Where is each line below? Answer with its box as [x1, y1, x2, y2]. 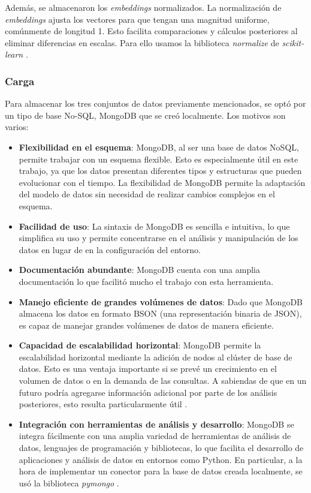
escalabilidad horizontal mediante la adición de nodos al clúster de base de [19, 350, 292, 363]
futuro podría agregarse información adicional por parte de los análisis [19, 386, 277, 398]
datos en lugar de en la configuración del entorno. [19, 243, 201, 255]
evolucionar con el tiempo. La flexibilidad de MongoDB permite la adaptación [19, 176, 306, 188]
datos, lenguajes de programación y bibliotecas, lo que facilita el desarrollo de [19, 441, 304, 454]
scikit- [282, 36, 304, 49]
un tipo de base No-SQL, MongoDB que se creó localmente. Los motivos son [5, 109, 286, 121]
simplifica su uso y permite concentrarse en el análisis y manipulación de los [19, 232, 298, 244]
